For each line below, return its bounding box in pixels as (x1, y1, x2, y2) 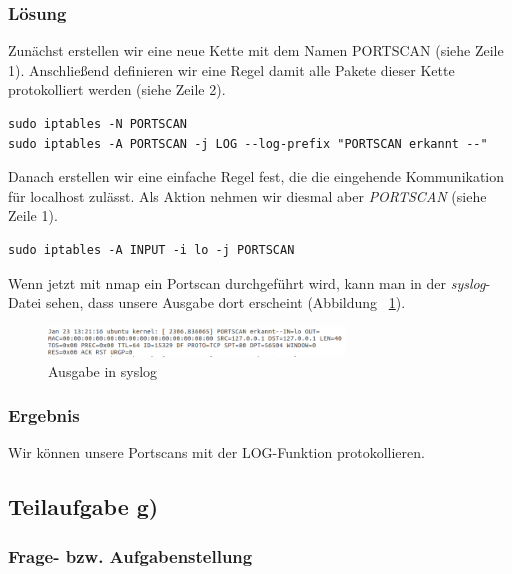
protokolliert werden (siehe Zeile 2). (8, 79, 226, 100)
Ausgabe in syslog (48, 360, 158, 381)
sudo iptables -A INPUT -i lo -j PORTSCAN (8, 242, 295, 257)
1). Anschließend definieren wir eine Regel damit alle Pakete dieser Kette (8, 59, 455, 80)
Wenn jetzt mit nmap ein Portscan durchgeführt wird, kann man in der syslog (8, 272, 486, 293)
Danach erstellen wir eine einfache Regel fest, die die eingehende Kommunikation (8, 166, 505, 187)
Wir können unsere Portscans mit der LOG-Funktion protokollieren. (8, 442, 425, 463)
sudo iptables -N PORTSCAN (8, 117, 187, 131)
